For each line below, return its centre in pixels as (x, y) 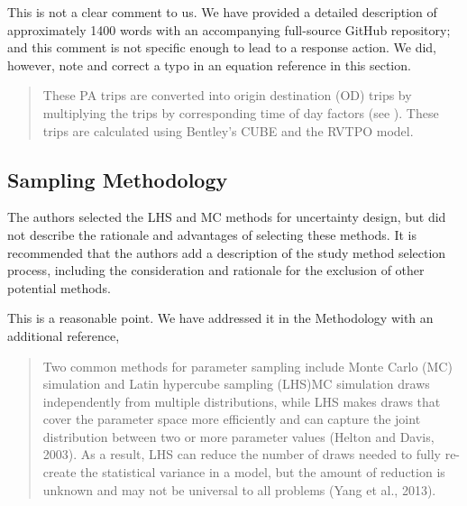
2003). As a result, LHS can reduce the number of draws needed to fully (242, 454)
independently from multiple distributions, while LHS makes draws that (242, 401)
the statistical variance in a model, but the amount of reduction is (263, 472)
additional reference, (64, 335)
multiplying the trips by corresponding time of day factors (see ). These (241, 112)
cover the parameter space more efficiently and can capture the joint (232, 419)
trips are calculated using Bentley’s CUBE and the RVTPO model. (228, 130)
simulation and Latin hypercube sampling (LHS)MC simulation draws (236, 384)
